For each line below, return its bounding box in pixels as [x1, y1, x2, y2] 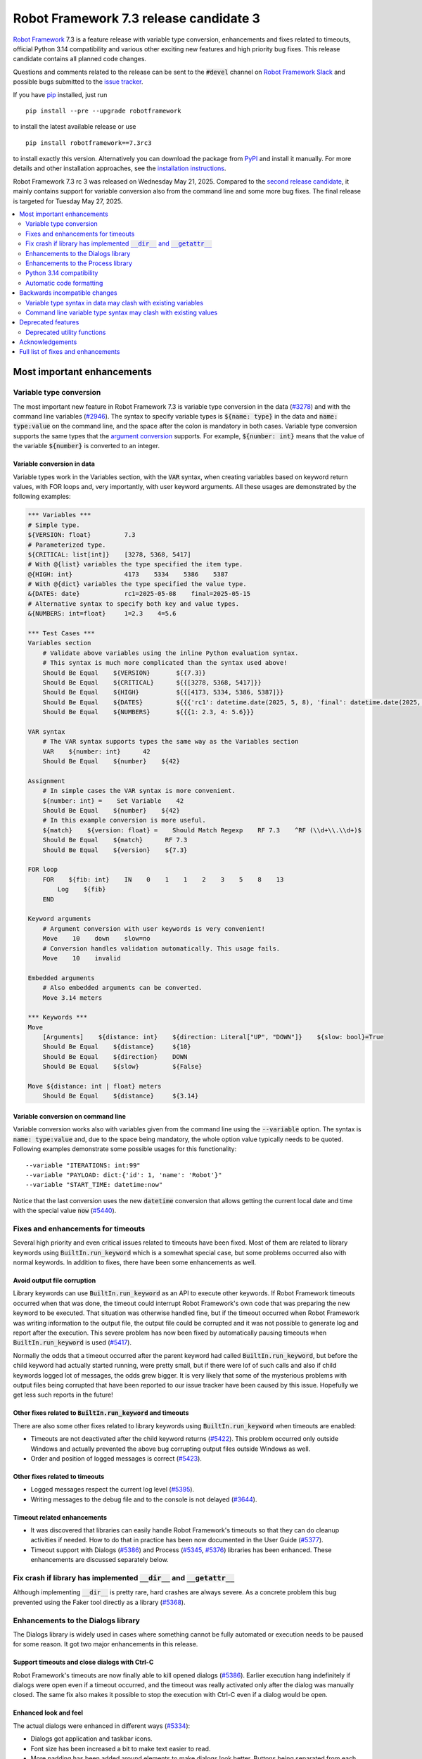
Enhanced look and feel [13, 1708, 84, 1717]
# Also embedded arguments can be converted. [42, 984, 203, 992]
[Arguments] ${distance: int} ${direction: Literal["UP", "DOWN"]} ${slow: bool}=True [42, 1033, 384, 1041]
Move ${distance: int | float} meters [27, 1082, 162, 1091]
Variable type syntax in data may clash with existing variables [25, 298, 204, 307]
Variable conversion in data [13, 459, 95, 468]
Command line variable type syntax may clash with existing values [25, 308, 218, 317]
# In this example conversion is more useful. [42, 816, 207, 825]
